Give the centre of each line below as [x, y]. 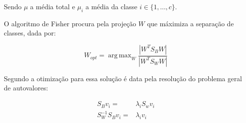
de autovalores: [26, 88]
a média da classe [111, 6]
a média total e [53, 6]
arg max [120, 56]
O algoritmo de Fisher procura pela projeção [70, 23]
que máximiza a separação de [190, 23]
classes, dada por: [30, 33]
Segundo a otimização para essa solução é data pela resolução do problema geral [123, 78]
